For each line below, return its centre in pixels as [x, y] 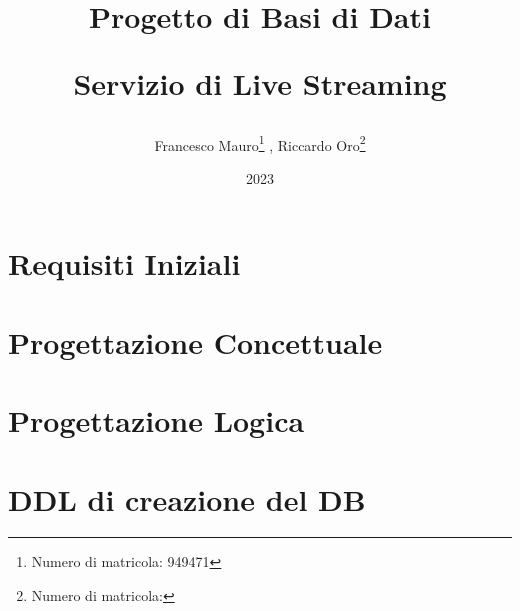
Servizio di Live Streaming [260, 83]
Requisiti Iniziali [124, 263]
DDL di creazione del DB [187, 498]
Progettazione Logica [156, 420]
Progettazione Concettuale [195, 341]
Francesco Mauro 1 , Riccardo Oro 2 [260, 143]
